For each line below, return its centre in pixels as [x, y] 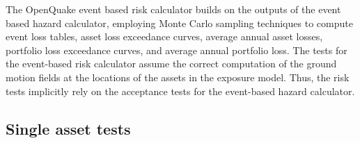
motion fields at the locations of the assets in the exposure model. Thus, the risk [178, 77]
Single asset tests [68, 128]
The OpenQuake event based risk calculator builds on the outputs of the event [173, 9]
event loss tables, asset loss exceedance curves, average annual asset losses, [164, 36]
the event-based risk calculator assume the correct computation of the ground [171, 64]
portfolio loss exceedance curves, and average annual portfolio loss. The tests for [177, 50]
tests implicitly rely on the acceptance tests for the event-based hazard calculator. [180, 91]
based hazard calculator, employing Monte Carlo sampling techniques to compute [179, 23]
